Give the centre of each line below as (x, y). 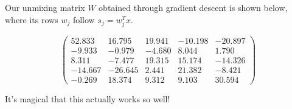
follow (84, 19)
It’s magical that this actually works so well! (88, 98)
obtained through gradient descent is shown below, (193, 7)
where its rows (32, 19)
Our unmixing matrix (45, 7)
